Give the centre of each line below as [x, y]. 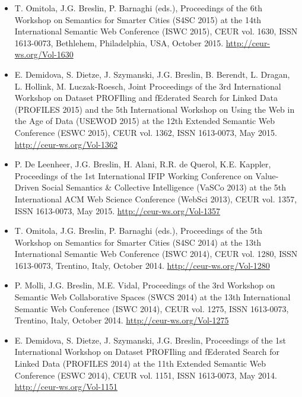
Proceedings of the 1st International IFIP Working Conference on [133, 175]
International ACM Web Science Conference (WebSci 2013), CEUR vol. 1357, [156, 198]
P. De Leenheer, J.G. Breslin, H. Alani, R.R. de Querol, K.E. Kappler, [143, 164]
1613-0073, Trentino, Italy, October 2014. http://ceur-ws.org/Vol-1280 [142, 265]
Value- [267, 175]
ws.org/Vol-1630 [44, 54]
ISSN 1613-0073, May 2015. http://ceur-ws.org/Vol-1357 [117, 210]
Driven [27, 187]
